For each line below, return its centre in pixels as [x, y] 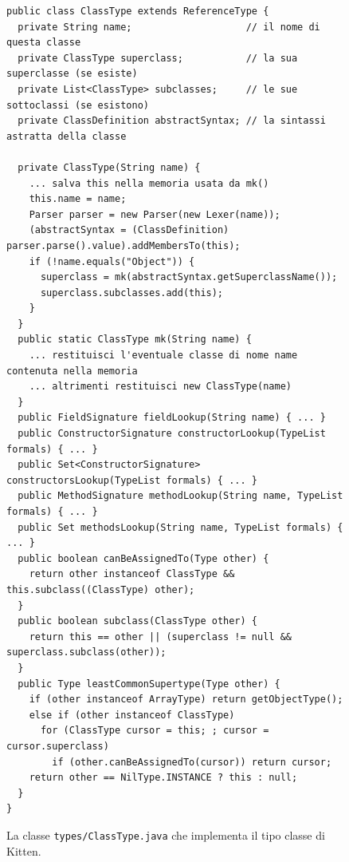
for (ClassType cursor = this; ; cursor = [155, 731]
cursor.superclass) [58, 746]
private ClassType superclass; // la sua [158, 58]
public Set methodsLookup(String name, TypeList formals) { [180, 527]
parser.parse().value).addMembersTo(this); [124, 245]
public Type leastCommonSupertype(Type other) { [149, 684]
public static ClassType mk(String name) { [135, 340]
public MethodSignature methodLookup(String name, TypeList [180, 496]
